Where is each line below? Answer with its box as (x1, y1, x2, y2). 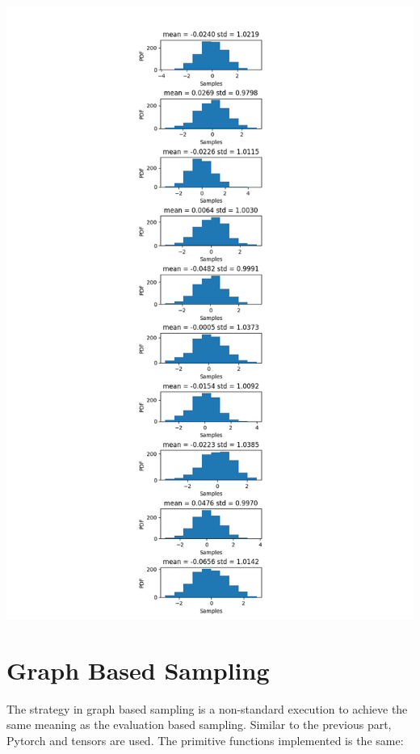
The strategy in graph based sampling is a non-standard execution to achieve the (6, 700, 408, 717)
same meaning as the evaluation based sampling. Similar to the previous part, (6, 716, 392, 733)
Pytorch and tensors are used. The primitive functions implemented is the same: (6, 731, 404, 748)
